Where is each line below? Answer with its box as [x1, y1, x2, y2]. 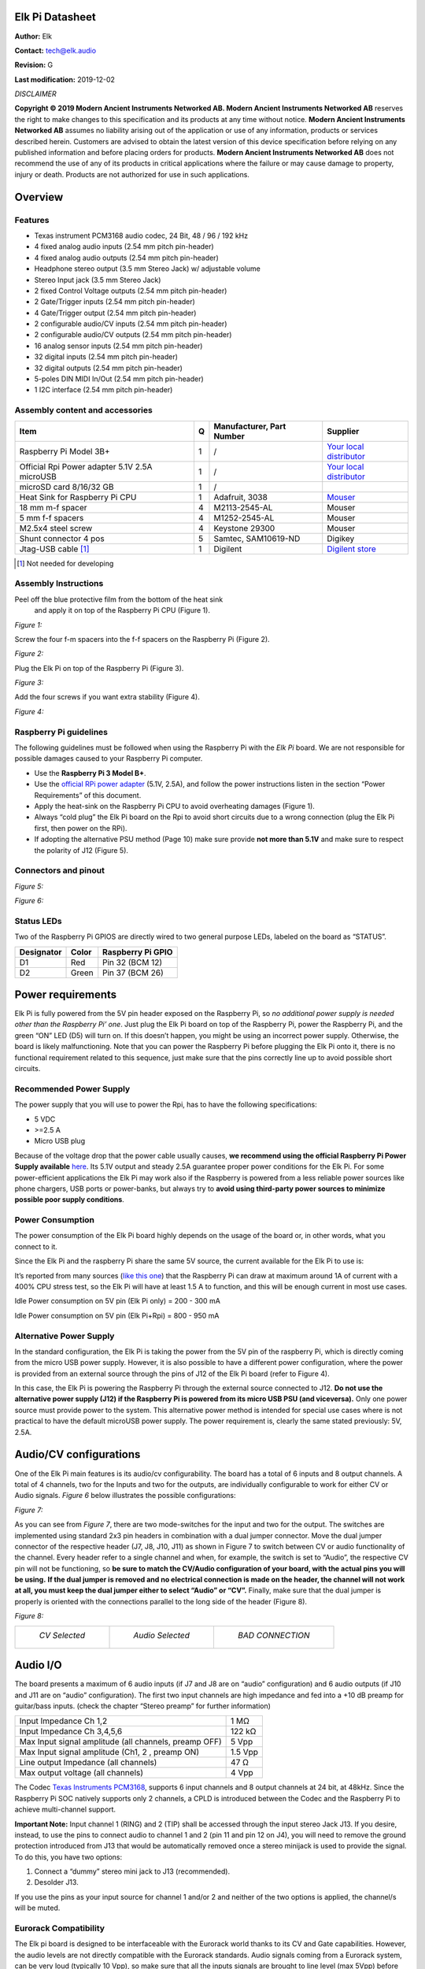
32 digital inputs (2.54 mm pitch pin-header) [34, 352, 179, 362]
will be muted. [14, 1903, 61, 1913]
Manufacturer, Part [213, 421, 286, 432]
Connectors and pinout [14, 865, 105, 876]
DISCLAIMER [14, 89, 57, 98]
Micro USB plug [34, 1137, 86, 1146]
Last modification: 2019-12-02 [14, 75, 116, 84]
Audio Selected [133, 1630, 190, 1641]
